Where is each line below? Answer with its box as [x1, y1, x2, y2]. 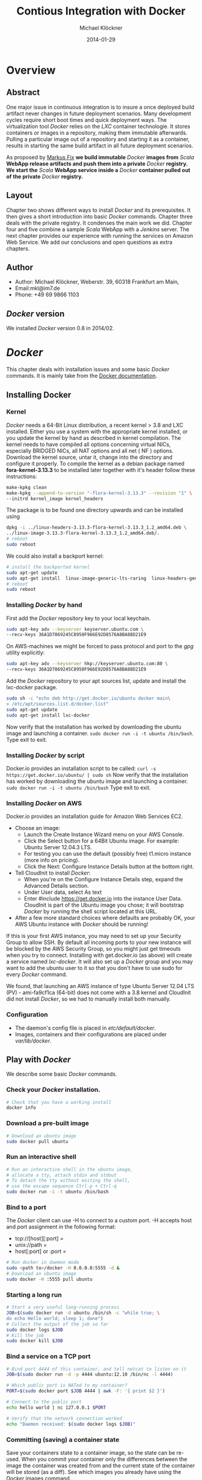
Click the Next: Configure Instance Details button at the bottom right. [23, 863, 194, 870]
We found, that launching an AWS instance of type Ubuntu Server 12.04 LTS [6, 983, 194, 990]
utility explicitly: [6, 649, 45, 656]
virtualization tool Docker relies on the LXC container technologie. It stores [6, 123, 191, 130]
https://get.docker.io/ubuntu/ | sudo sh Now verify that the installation [6, 771, 188, 778]
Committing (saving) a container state [6, 1435, 120, 1444]
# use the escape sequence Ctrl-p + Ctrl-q [6, 1183, 117, 1190]
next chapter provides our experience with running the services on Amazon [6, 232, 194, 239]
